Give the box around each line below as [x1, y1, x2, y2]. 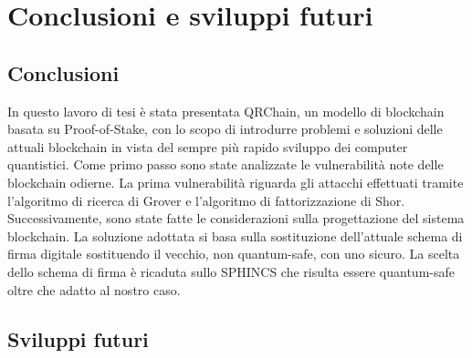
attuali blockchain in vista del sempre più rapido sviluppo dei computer [7, 137, 408, 156]
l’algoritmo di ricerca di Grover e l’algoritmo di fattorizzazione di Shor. [7, 190, 405, 210]
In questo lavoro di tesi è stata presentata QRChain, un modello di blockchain [7, 101, 445, 120]
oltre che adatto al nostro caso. [7, 280, 181, 299]
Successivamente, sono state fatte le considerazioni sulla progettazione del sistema [7, 209, 465, 228]
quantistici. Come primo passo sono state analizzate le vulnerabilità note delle [7, 155, 444, 174]
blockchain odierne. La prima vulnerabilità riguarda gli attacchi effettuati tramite [7, 172, 464, 191]
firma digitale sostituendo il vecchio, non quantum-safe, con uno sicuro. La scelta [7, 244, 460, 263]
